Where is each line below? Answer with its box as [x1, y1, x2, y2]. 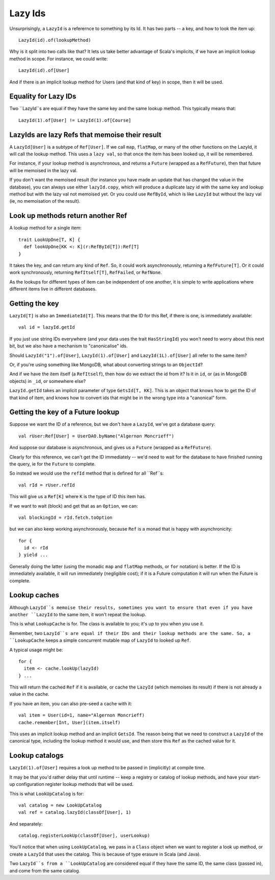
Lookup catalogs [9, 751, 64, 760]
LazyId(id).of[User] [18, 68, 70, 73]
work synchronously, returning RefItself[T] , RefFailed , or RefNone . [9, 269, 162, 276]
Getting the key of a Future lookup [9, 408, 120, 417]
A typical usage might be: [9, 647, 63, 653]
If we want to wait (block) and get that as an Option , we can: [9, 503, 139, 509]
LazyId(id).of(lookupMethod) [18, 37, 91, 43]
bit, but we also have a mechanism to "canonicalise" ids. [9, 343, 128, 349]
